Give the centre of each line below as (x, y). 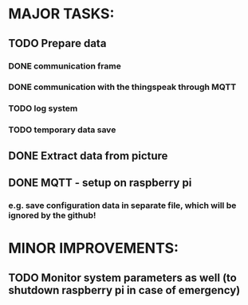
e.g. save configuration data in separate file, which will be (122, 205)
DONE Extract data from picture (88, 156)
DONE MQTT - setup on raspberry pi (100, 183)
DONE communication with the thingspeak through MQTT (122, 87)
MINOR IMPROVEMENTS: (94, 248)
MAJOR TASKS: (61, 14)
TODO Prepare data (57, 43)
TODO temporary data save (62, 130)
